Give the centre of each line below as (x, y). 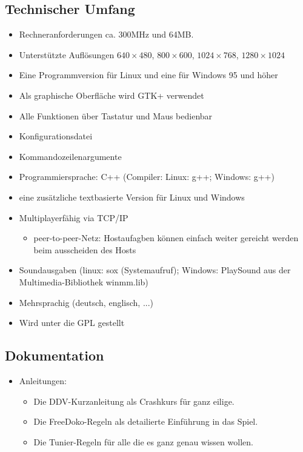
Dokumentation (55, 355)
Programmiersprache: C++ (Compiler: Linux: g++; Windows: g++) (147, 177)
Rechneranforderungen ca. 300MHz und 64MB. (106, 34)
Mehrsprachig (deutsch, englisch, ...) (86, 302)
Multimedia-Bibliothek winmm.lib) (84, 281)
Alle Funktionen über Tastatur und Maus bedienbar (116, 115)
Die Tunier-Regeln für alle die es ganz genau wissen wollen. (143, 441)
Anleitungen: (43, 380)
